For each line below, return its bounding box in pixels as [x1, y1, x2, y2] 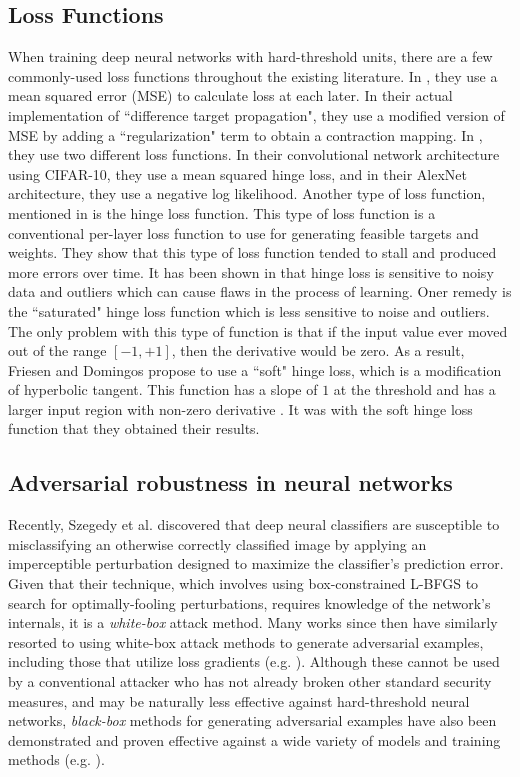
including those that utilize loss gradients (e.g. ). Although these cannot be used [8, 651, 500, 672]
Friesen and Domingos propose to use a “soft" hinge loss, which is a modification [8, 359, 502, 380]
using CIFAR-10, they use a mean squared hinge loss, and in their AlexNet [8, 163, 467, 184]
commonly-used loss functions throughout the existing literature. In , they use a [8, 65, 498, 86]
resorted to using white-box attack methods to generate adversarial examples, [8, 631, 484, 652]
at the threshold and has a [333, 379, 496, 400]
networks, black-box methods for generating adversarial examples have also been [8, 710, 497, 731]
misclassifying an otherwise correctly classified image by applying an [8, 533, 427, 554]
